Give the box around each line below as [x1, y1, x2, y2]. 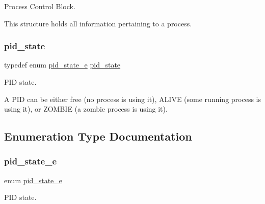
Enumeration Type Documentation [4, 128, 192, 144]
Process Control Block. [4, 1, 75, 11]
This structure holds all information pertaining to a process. [4, 18, 192, 28]
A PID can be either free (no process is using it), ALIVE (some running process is [4, 93, 261, 104]
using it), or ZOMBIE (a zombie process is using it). [4, 104, 168, 114]
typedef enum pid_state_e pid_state [4, 59, 121, 70]
